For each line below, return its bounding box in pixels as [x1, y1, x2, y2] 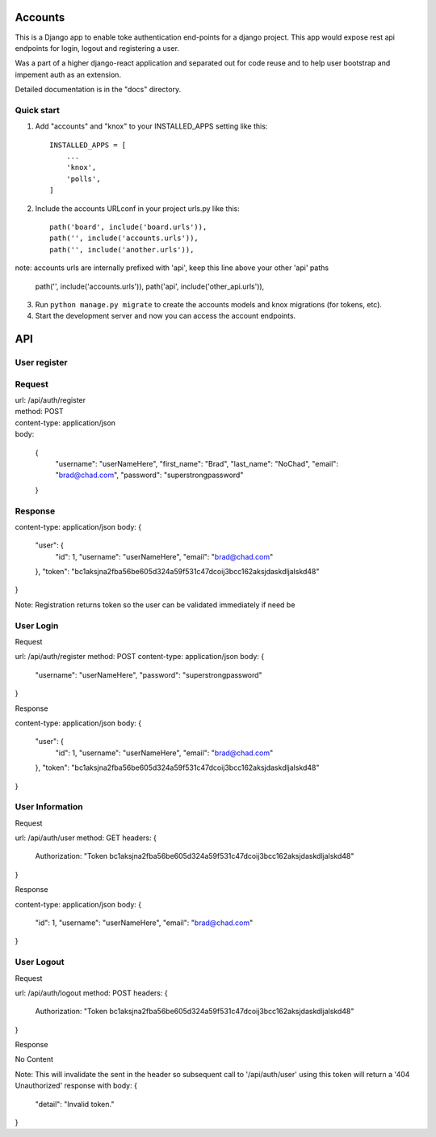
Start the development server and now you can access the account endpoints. [35, 311, 296, 321]
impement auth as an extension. [15, 70, 121, 79]
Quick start [15, 104, 61, 116]
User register [15, 357, 68, 368]
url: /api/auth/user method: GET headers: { [15, 833, 157, 843]
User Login [15, 619, 59, 631]
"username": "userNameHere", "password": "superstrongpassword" [35, 670, 262, 679]
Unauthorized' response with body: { [15, 1080, 137, 1091]
